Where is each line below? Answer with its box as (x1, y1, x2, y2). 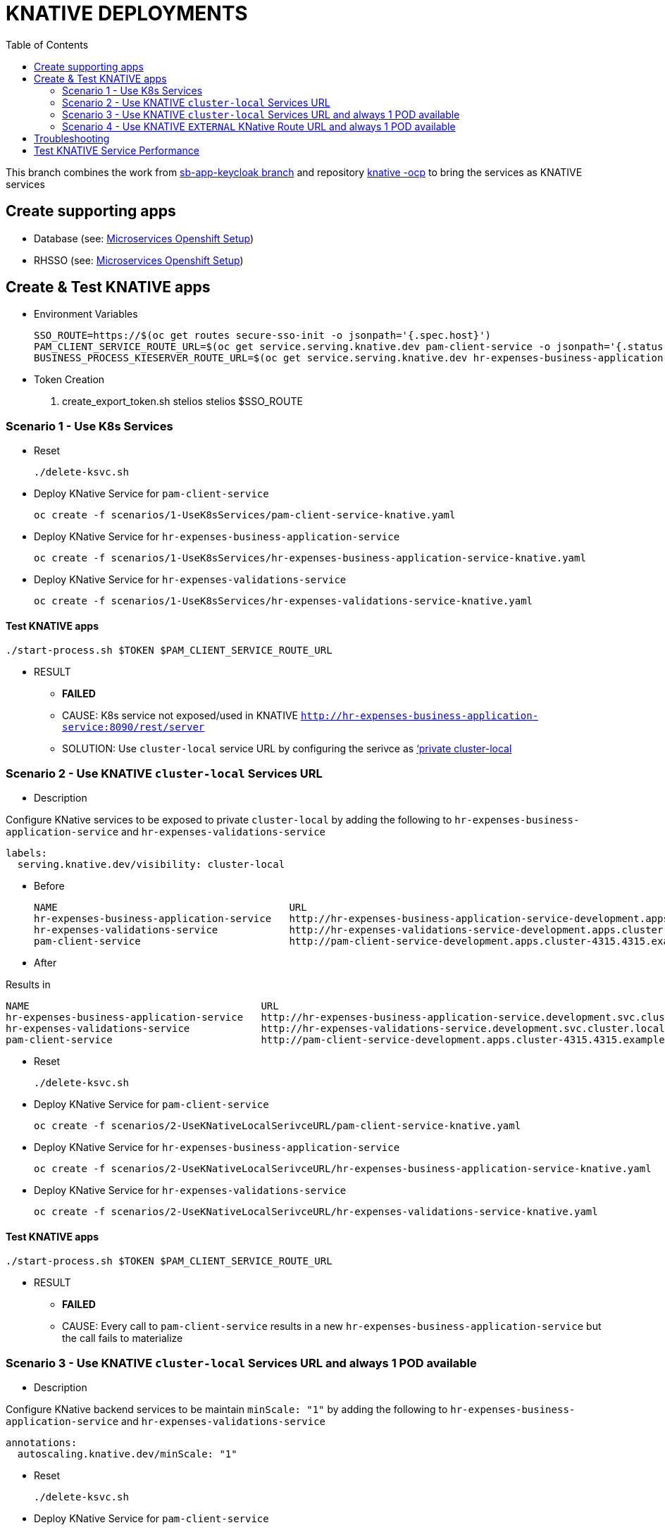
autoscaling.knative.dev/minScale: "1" (17, 1448, 237, 1460)
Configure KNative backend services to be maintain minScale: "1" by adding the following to (6, 1403, 448, 1416)
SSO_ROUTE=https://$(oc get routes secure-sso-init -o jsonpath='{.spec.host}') (34, 330, 492, 342)
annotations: (6, 1437, 77, 1449)
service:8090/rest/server (62, 721, 205, 733)
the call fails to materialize (62, 1332, 183, 1345)
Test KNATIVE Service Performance (34, 144, 199, 156)
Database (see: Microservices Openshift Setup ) (34, 232, 254, 244)
